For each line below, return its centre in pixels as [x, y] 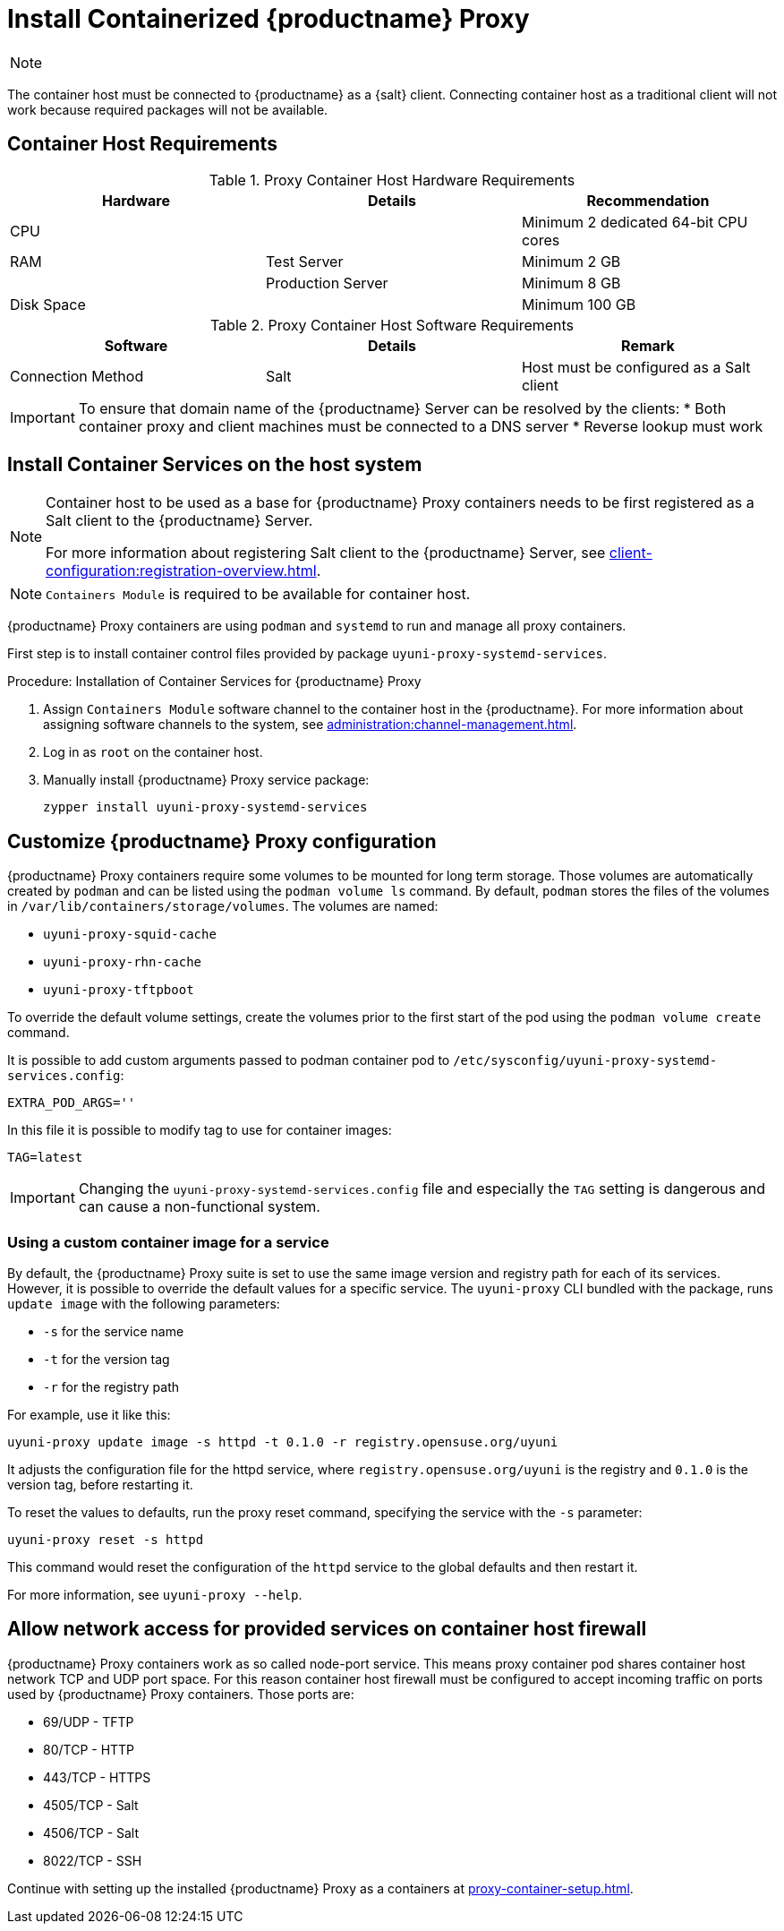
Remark [648, 345]
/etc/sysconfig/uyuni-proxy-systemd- [585, 1061]
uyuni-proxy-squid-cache [130, 935]
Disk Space [48, 304]
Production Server [327, 283]
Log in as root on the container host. [153, 752]
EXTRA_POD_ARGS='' [72, 1103]
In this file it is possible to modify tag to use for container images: [200, 1130]
